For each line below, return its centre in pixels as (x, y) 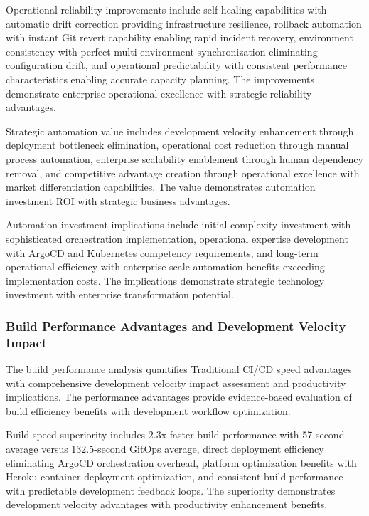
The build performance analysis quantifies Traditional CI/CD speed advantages (179, 369)
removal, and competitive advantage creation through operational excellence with (183, 173)
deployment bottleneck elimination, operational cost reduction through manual (177, 145)
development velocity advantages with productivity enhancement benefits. (167, 504)
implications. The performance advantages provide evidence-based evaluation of (179, 397)
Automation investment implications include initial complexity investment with (178, 225)
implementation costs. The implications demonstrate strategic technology (165, 280)
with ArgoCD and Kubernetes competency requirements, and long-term (162, 252)
